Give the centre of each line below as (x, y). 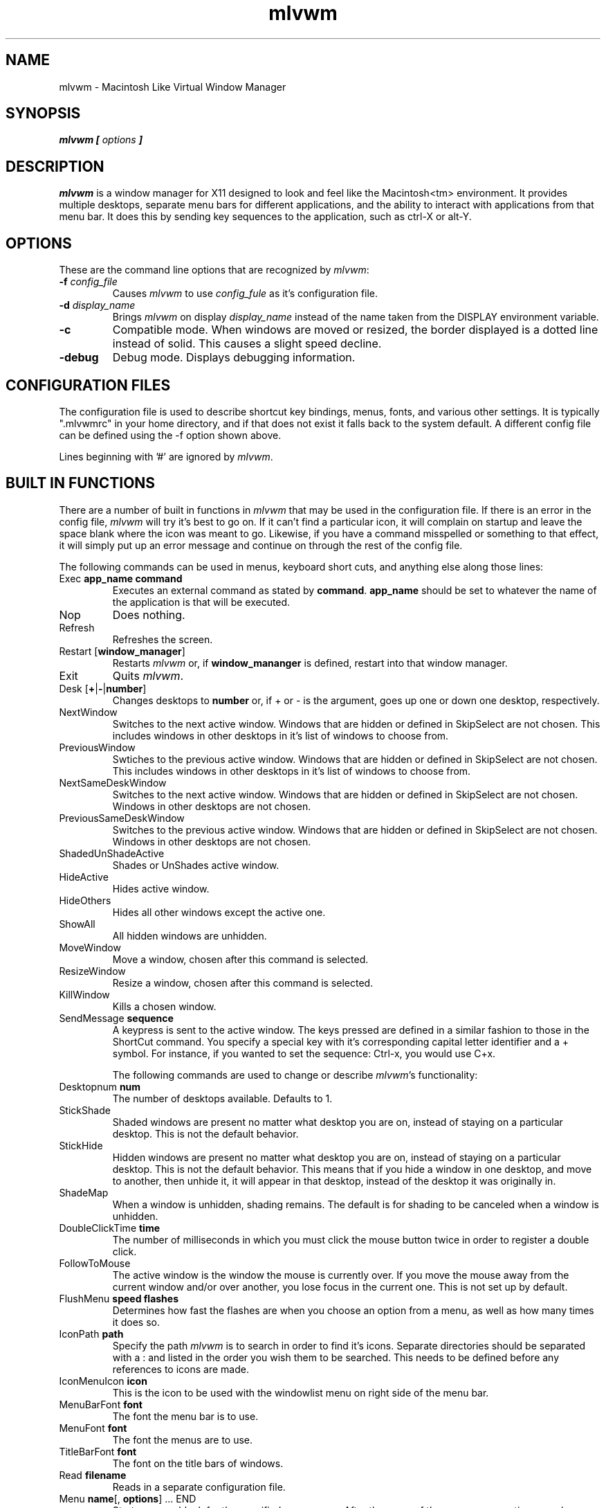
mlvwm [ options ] (101, 140)
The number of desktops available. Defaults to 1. (222, 1098)
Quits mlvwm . (148, 675)
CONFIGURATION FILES (88, 385)
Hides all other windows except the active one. (219, 912)
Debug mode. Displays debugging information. (234, 358)
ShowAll (77, 924)
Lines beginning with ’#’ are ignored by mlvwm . (166, 456)
